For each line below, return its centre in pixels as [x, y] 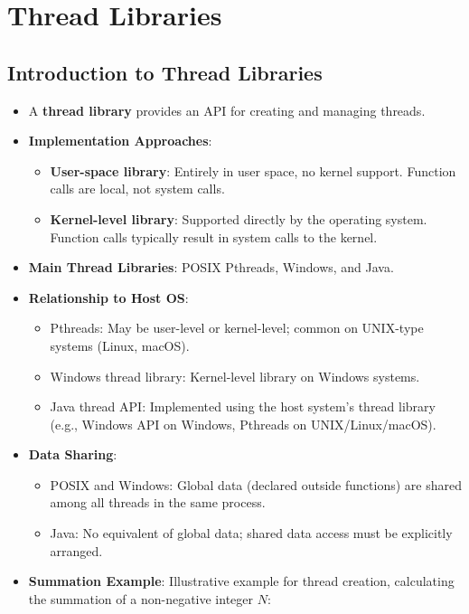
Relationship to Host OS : [108, 297]
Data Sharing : [73, 454]
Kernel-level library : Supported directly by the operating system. [239, 218]
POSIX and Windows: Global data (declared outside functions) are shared [256, 484]
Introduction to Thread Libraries [165, 72]
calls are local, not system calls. [137, 189]
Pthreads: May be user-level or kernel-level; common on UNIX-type [237, 328]
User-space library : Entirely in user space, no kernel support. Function [253, 170]
